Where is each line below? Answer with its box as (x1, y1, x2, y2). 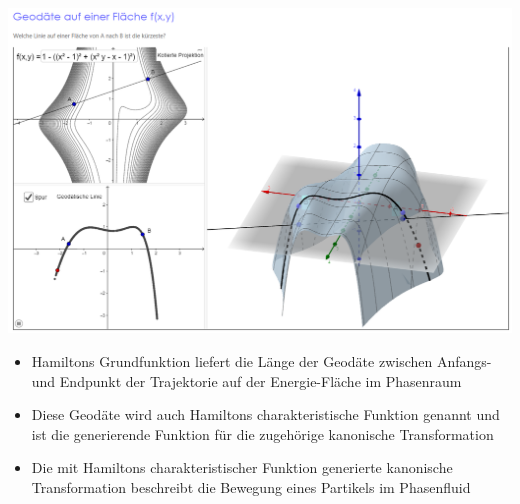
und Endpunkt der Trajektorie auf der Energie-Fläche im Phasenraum (31, 370, 462, 391)
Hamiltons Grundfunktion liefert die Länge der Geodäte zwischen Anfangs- (31, 350, 492, 371)
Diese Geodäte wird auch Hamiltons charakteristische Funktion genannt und (31, 404, 500, 425)
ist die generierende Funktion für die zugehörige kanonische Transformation (31, 423, 494, 444)
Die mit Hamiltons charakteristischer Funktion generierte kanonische (31, 457, 453, 478)
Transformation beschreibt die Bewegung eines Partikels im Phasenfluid (31, 476, 471, 497)
